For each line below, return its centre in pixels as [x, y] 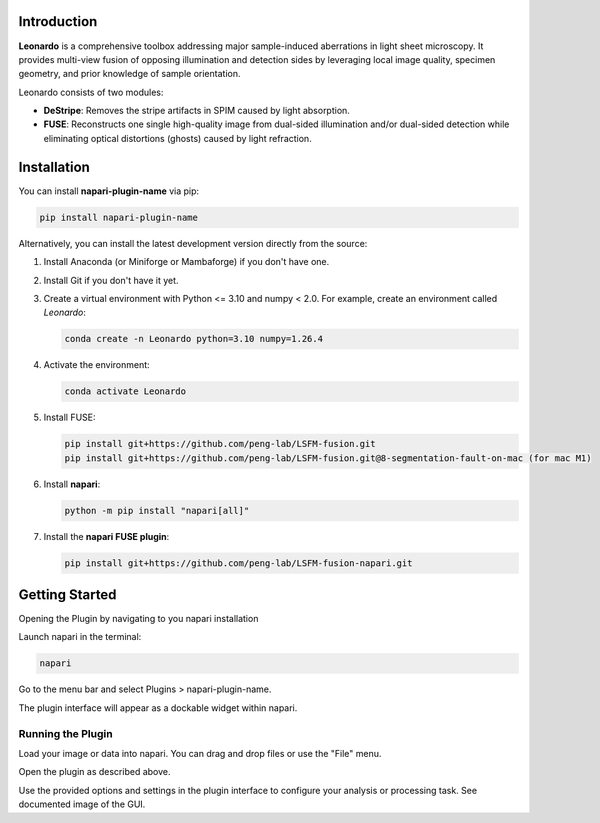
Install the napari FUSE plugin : [106, 536]
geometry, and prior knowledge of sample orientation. [129, 74]
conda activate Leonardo [125, 391]
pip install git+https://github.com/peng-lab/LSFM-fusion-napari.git [238, 563]
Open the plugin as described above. [94, 772]
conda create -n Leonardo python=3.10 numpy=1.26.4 [194, 339]
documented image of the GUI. [82, 804]
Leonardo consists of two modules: [91, 92]
